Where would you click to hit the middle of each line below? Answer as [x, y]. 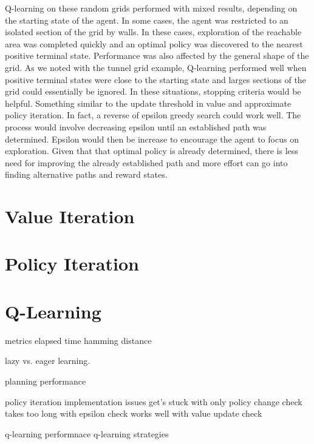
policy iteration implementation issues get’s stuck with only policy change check [154, 401]
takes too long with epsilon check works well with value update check [134, 413]
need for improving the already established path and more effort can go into [146, 162]
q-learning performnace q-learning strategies [87, 433]
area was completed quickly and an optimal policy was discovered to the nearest [154, 43]
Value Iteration [70, 216]
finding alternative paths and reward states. [86, 174]
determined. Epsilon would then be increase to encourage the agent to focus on [152, 139]
